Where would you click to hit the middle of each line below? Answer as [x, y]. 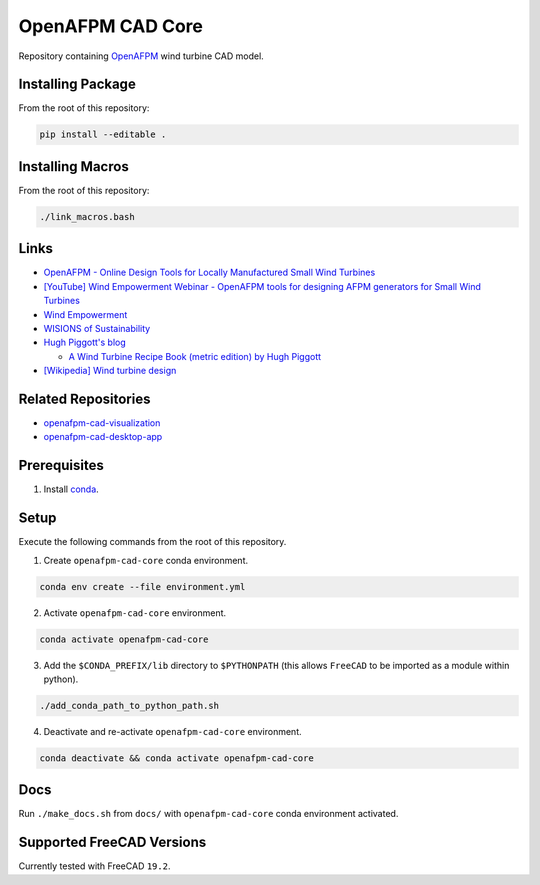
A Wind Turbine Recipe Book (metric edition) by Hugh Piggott [195, 356]
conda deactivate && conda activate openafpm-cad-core [176, 758]
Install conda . [71, 489]
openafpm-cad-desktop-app [103, 437]
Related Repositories [84, 398]
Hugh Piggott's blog [85, 342]
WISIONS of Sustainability [97, 328]
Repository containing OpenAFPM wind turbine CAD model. [141, 56]
